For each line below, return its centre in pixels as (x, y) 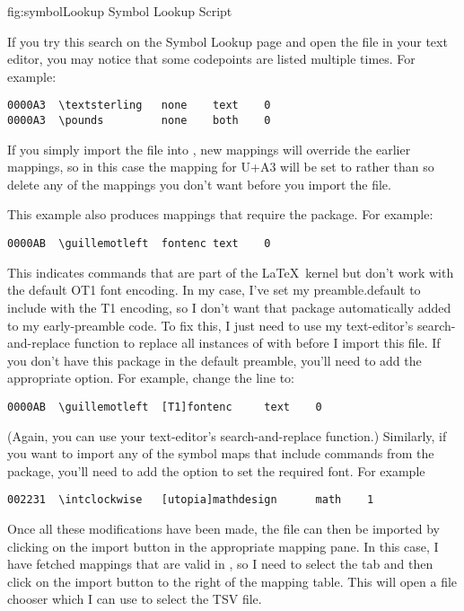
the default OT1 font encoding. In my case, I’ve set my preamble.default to (214, 290)
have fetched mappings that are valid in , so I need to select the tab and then (220, 564)
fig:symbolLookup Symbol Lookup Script (120, 11)
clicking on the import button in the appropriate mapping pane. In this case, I (223, 546)
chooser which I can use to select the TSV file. (135, 599)
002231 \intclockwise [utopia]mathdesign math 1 (191, 500)
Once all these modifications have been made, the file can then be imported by (224, 528)
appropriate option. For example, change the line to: (151, 378)
